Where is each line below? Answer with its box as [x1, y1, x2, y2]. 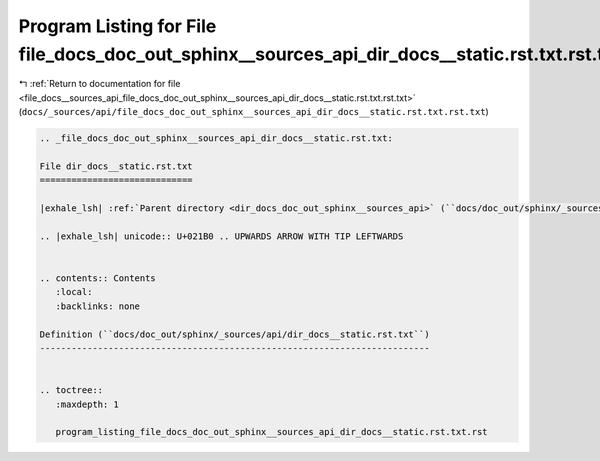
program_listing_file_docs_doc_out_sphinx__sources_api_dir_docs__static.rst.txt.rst [55, 426, 489, 438]
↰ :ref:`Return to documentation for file [18, 78, 181, 90]
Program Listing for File [18, 15, 217, 37]
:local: [55, 286, 93, 298]
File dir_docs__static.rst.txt [39, 160, 194, 172]
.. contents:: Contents [39, 273, 157, 284]
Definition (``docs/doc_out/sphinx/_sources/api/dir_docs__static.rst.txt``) [39, 328, 430, 340]
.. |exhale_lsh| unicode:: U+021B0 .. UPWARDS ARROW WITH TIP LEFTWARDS [39, 230, 404, 242]
